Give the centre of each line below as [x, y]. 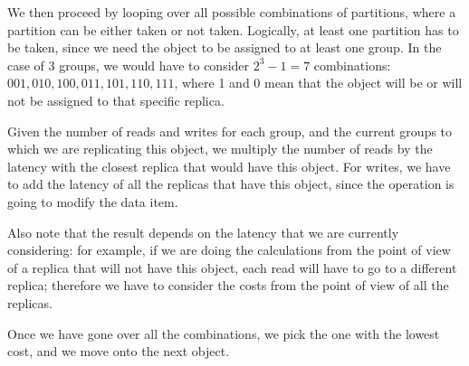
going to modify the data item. [93, 201]
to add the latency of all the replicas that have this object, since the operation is [231, 184]
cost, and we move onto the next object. [119, 351]
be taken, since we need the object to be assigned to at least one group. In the [225, 47]
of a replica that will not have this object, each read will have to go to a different [232, 267]
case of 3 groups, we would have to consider [129, 65]
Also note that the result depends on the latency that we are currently [203, 232]
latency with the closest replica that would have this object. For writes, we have [229, 166]
